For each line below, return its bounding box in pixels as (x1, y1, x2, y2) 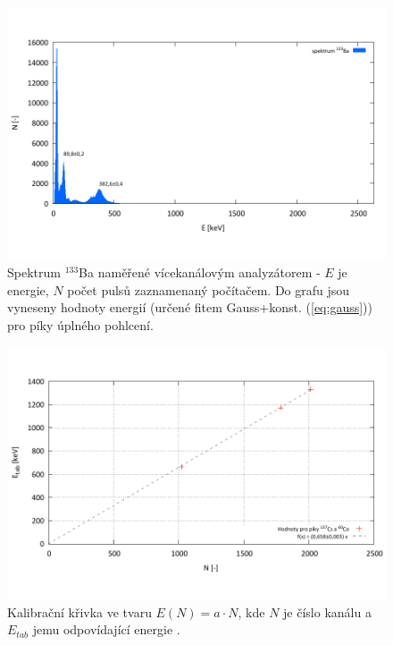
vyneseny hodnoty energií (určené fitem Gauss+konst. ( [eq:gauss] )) (7, 298, 373, 317)
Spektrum (7, 263, 61, 282)
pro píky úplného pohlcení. (7, 316, 154, 335)
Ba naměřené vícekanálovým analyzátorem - (79, 263, 321, 282)
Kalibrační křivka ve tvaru (7, 602, 152, 621)
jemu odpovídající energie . (32, 620, 180, 639)
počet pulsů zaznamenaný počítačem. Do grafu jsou (67, 280, 350, 299)
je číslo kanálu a (283, 602, 372, 621)
